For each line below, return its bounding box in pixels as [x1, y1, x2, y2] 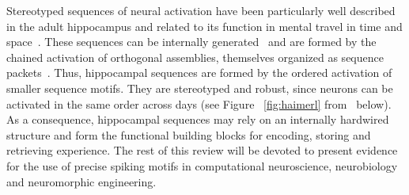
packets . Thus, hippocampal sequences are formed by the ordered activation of [6, 64, 392, 81]
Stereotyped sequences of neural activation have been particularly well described [6, 2, 396, 18]
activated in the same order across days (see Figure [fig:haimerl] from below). [6, 95, 392, 112]
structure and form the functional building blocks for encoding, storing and [6, 126, 371, 143]
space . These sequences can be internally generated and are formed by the [6, 33, 377, 50]
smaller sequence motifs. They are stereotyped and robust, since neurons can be [6, 79, 393, 96]
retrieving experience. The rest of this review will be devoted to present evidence [6, 142, 398, 159]
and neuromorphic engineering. [6, 173, 157, 189]
